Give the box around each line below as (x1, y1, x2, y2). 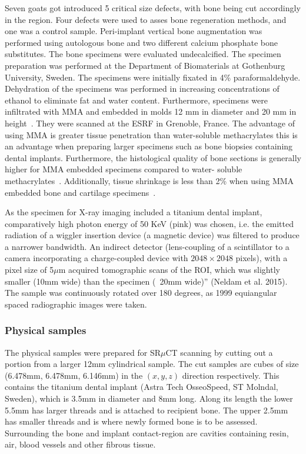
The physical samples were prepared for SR (5, 346, 161, 358)
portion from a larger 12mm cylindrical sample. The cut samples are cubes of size (5, 358, 299, 370)
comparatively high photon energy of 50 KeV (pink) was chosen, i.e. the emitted (5, 217, 294, 229)
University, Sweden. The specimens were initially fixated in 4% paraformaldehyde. (5, 71, 301, 83)
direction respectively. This (182, 369, 280, 381)
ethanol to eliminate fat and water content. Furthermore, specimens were (5, 94, 268, 106)
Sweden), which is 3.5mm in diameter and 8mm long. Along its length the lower (5, 392, 293, 405)
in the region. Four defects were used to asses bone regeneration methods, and (5, 13, 287, 25)
